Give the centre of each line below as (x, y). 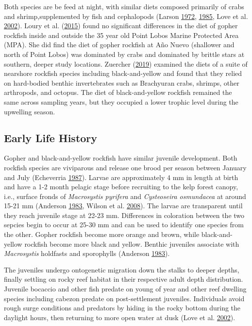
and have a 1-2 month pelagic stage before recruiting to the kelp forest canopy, (121, 187)
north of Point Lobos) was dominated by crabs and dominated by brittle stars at (124, 54)
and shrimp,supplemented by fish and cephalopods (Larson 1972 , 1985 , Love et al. (126, 16)
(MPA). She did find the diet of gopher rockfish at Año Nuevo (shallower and (119, 45)
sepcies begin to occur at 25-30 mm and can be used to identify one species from (124, 225)
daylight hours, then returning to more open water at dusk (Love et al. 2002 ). (120, 317)
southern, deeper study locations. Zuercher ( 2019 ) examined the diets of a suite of (126, 63)
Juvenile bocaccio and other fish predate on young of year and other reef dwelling (125, 289)
